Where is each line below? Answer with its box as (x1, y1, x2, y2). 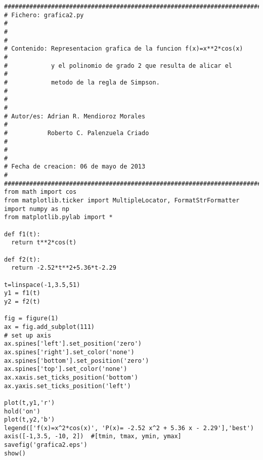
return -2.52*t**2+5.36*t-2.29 (11, 264, 116, 272)
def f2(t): (4, 256, 40, 263)
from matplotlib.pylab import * (4, 214, 113, 221)
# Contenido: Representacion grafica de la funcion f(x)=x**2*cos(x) (4, 45, 243, 53)
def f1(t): (4, 230, 40, 238)
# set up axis (4, 331, 52, 339)
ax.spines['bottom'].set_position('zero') (4, 357, 149, 364)
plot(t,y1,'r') (4, 399, 55, 406)
